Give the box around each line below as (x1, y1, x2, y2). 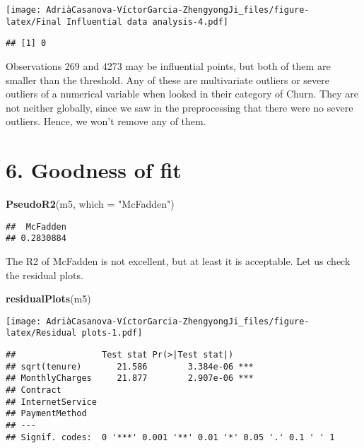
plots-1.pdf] (81, 328, 143, 338)
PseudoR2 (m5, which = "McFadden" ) (6, 196, 175, 211)
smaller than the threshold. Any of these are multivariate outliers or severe (6, 72, 329, 87)
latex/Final (6, 16, 61, 27)
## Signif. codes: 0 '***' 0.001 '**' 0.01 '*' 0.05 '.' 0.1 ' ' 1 (6, 432, 335, 442)
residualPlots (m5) (6, 291, 91, 306)
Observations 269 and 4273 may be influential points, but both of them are (6, 58, 331, 73)
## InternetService (6, 396, 97, 407)
